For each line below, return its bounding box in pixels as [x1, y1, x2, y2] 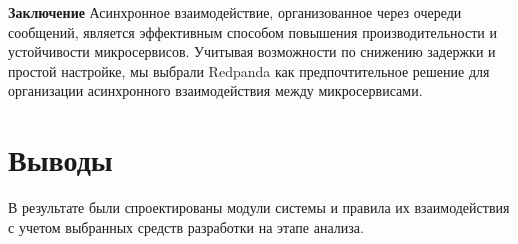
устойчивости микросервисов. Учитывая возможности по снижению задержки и [8, 41, 496, 62]
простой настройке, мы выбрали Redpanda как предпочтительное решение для [8, 60, 490, 81]
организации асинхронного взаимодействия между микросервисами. [8, 80, 423, 101]
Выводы [8, 139, 113, 180]
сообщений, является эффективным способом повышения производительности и [8, 21, 497, 42]
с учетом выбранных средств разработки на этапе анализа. [8, 216, 364, 237]
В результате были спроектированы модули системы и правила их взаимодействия [8, 197, 510, 218]
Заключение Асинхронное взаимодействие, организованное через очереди [8, 2, 462, 22]
